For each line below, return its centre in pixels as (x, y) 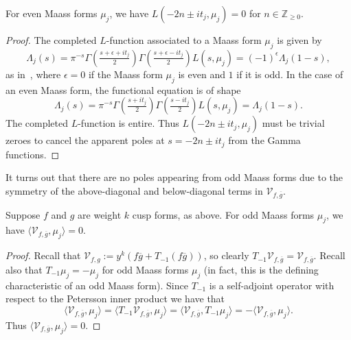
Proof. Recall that (43, 255)
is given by (299, 40)
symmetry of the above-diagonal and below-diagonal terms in (134, 190)
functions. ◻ (33, 154)
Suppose (23, 214)
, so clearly (226, 255)
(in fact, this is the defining (261, 269)
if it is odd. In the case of (290, 74)
